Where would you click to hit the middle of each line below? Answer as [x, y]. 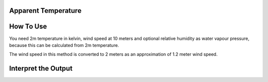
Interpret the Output [41, 68]
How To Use [28, 26]
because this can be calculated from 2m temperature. [64, 45]
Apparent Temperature [45, 11]
